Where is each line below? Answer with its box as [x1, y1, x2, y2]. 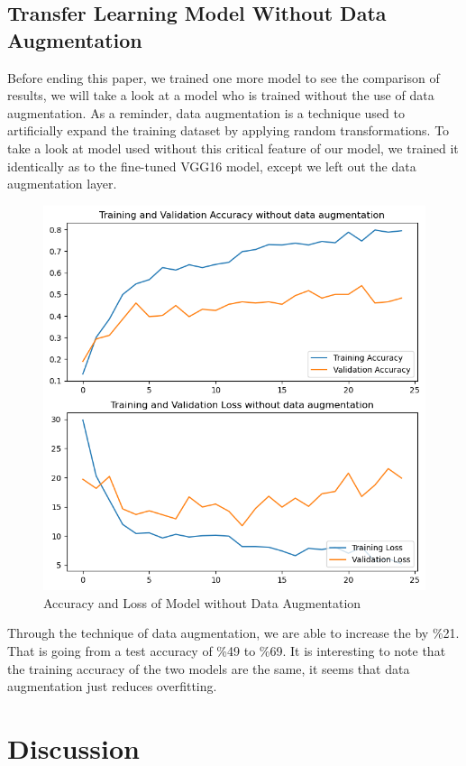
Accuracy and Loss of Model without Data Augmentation [43, 593, 361, 612]
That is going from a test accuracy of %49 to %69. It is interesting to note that [7, 641, 446, 660]
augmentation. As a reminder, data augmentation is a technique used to [7, 103, 405, 122]
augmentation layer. [7, 174, 117, 193]
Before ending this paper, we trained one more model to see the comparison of [7, 68, 440, 87]
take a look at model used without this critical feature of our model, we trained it [7, 138, 459, 157]
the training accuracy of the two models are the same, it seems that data [7, 659, 410, 678]
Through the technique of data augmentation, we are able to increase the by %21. [7, 623, 460, 642]
